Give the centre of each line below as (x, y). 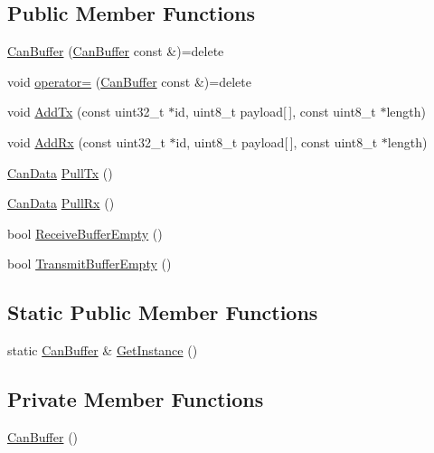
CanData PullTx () (60, 172)
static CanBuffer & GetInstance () (103, 350)
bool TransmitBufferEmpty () (90, 264)
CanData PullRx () (61, 203)
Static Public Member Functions (163, 312)
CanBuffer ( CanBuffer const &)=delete (116, 51)
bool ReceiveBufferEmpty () (85, 233)
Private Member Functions (136, 399)
